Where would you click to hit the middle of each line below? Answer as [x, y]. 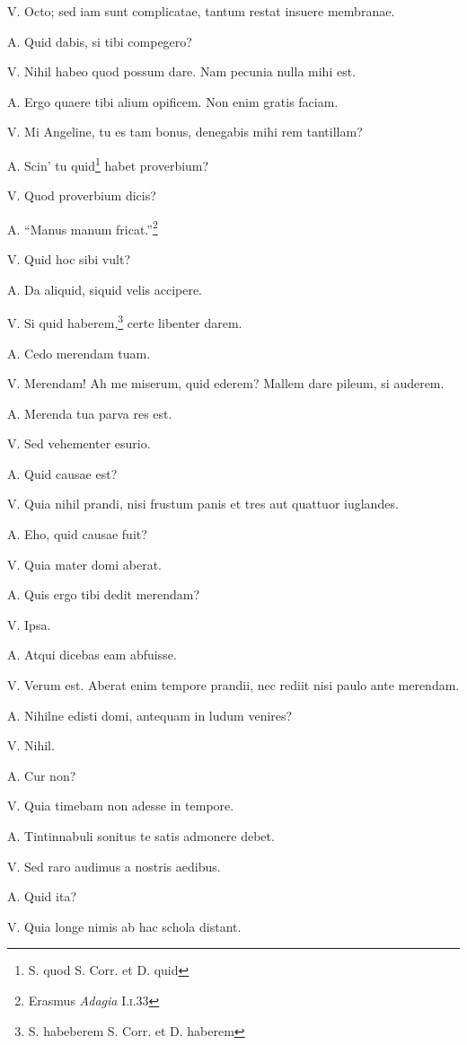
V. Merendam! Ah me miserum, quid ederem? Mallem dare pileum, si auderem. [226, 383]
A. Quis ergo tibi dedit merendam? [104, 594]
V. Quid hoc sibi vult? [69, 259]
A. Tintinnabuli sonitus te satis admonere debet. [141, 836]
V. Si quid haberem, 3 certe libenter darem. [125, 321]
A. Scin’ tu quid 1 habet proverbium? [108, 164]
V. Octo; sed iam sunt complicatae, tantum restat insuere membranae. [201, 11]
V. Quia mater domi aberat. [84, 564]
